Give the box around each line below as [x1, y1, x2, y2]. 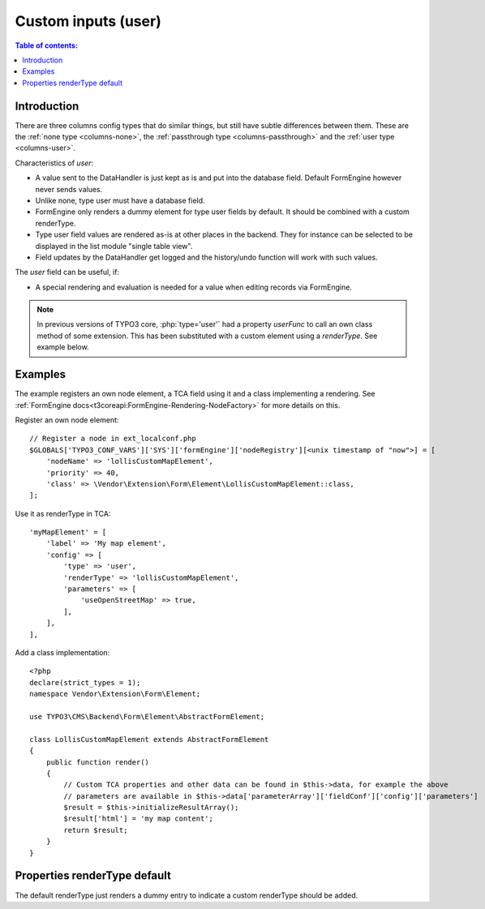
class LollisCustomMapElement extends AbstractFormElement [29, 735, 269, 744]
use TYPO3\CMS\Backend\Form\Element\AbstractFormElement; [29, 712, 265, 721]
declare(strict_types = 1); [29, 678, 141, 687]
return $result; [63, 825, 128, 834]
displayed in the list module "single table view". [35, 241, 193, 251]
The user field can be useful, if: [15, 268, 120, 277]
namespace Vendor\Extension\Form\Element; [29, 689, 201, 699]
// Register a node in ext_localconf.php [29, 434, 196, 444]
